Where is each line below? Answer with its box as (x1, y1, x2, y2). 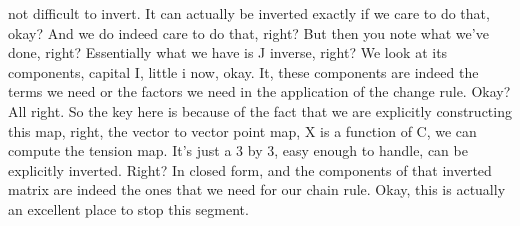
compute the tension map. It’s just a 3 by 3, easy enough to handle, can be (8, 140, 468, 161)
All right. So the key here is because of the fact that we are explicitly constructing (8, 100, 512, 121)
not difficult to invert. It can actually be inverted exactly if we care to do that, (8, 3, 490, 23)
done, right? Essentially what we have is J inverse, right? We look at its (8, 42, 448, 63)
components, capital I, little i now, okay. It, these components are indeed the (8, 61, 479, 82)
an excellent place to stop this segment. (8, 198, 249, 219)
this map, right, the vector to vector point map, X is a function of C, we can (8, 120, 477, 141)
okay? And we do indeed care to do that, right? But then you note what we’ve (8, 22, 489, 43)
